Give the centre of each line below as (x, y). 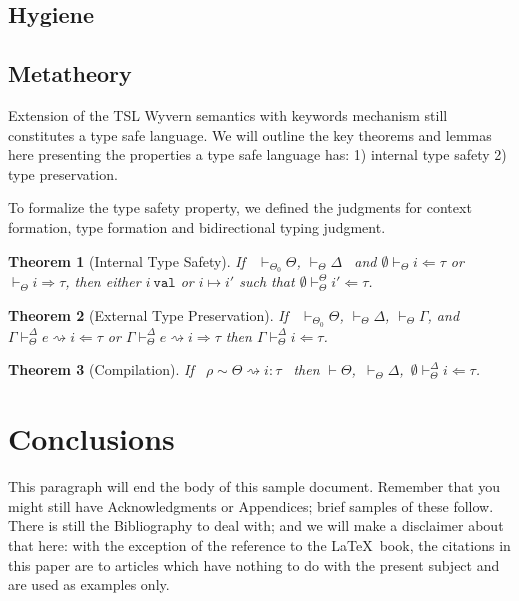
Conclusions (91, 438)
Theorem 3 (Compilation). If (101, 369)
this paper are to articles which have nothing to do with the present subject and (254, 564)
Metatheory (70, 73)
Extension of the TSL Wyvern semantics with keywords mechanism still (228, 114)
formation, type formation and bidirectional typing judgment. (197, 226)
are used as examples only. (89, 584)
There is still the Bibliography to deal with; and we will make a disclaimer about (256, 525)
